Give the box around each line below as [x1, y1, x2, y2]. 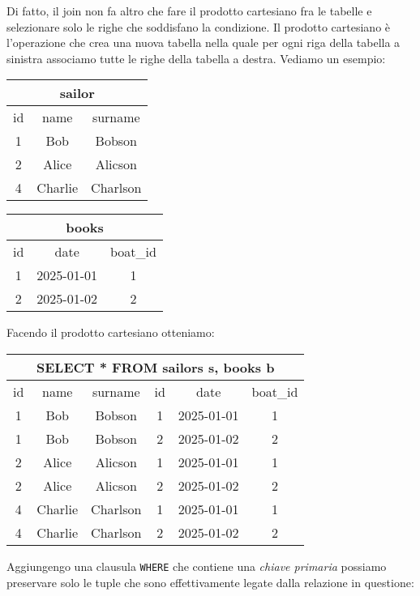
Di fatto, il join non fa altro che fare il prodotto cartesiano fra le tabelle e [6, 2, 372, 19]
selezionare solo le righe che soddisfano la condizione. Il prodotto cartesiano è [6, 18, 391, 35]
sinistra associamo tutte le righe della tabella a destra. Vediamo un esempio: [6, 49, 386, 66]
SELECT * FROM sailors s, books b [36, 357, 275, 377]
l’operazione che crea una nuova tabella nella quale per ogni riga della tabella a [6, 34, 401, 51]
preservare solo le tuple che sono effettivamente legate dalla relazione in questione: [6, 573, 414, 590]
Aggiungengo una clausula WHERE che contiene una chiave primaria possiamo [6, 557, 387, 574]
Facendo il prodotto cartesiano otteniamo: [6, 324, 215, 341]
